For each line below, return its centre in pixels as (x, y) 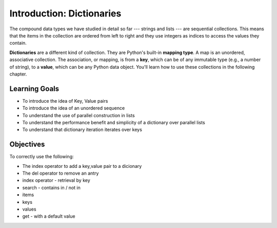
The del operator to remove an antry (61, 173)
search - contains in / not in (51, 187)
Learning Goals (34, 89)
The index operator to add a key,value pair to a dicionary (82, 166)
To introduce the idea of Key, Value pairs (65, 101)
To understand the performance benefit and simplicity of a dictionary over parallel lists (114, 122)
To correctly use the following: (42, 157)
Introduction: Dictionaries (65, 13)
